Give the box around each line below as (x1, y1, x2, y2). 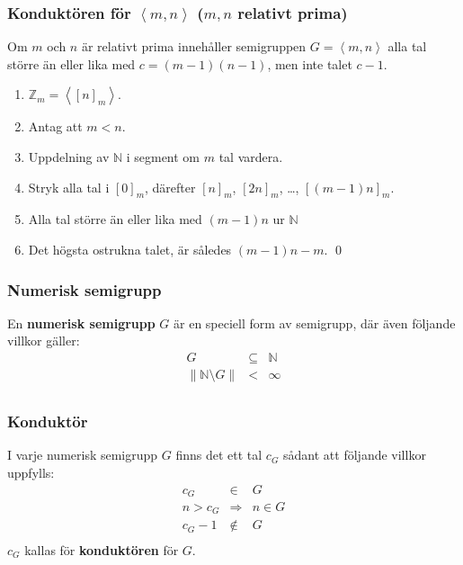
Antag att (28, 117, 83, 136)
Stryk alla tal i (28, 177, 110, 196)
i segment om (126, 148, 200, 166)
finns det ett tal (175, 445, 263, 464)
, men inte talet (267, 54, 352, 73)
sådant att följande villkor (283, 445, 426, 464)
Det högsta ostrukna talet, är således (28, 239, 232, 258)
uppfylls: (7, 462, 55, 481)
